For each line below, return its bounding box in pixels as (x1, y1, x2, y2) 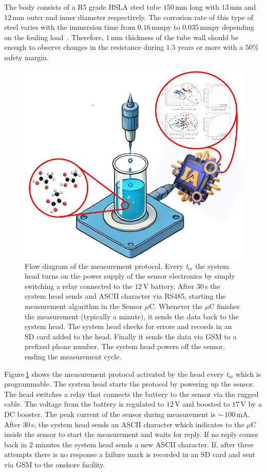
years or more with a (178, 42, 243, 52)
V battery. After (143, 280, 194, 291)
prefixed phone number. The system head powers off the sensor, (25, 341, 225, 352)
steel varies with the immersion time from (4, 22, 136, 32)
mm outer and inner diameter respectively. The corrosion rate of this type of (12, 11, 254, 22)
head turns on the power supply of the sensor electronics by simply (25, 270, 235, 281)
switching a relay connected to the (25, 280, 132, 291)
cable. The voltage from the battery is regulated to (4, 398, 164, 409)
